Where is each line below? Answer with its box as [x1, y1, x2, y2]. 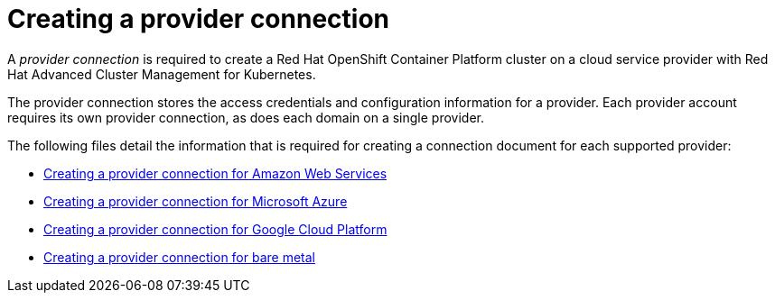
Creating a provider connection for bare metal [43, 249, 315, 265]
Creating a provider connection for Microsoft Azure [43, 193, 348, 209]
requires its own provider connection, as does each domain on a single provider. [7, 109, 484, 125]
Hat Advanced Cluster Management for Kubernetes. [7, 66, 316, 82]
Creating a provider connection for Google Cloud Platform [43, 221, 387, 237]
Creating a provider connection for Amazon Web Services [43, 165, 387, 181]
